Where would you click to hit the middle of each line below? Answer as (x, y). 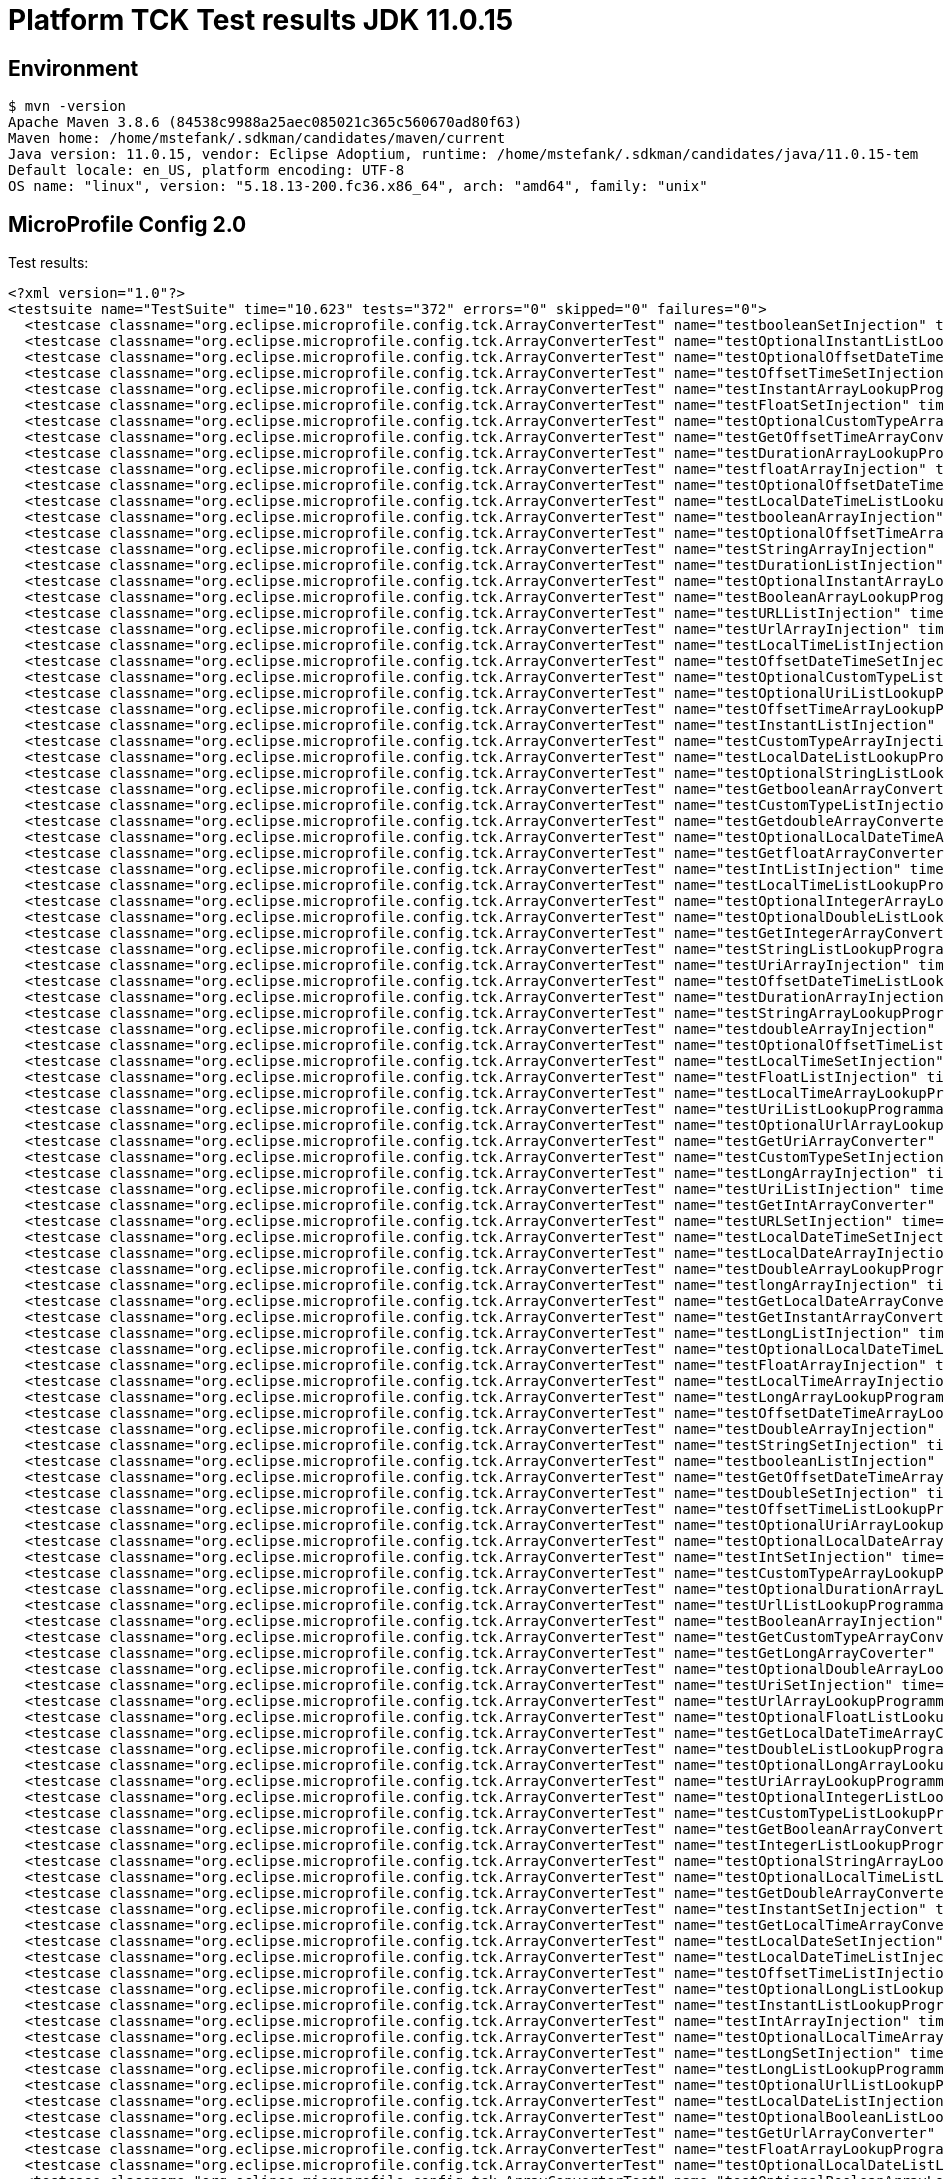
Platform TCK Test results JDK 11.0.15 (261, 20)
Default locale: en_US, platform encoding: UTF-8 (206, 170)
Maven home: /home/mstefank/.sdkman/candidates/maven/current (257, 138)
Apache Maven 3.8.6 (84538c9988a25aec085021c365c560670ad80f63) (265, 122)
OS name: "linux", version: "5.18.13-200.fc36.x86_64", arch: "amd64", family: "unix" (358, 186)
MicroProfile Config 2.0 (127, 224)
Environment (73, 68)
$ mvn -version (67, 106)
